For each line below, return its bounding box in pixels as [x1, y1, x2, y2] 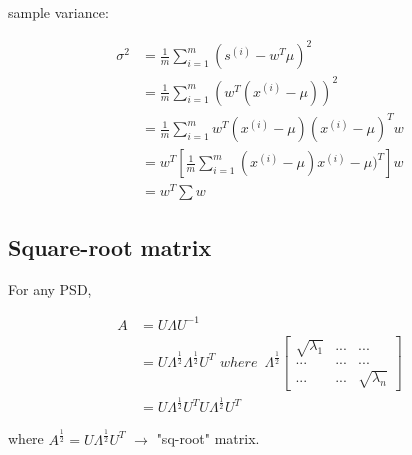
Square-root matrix [8, 231, 212, 262]
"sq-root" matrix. [156, 428, 260, 449]
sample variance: [8, 2, 109, 22]
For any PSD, [8, 278, 92, 299]
